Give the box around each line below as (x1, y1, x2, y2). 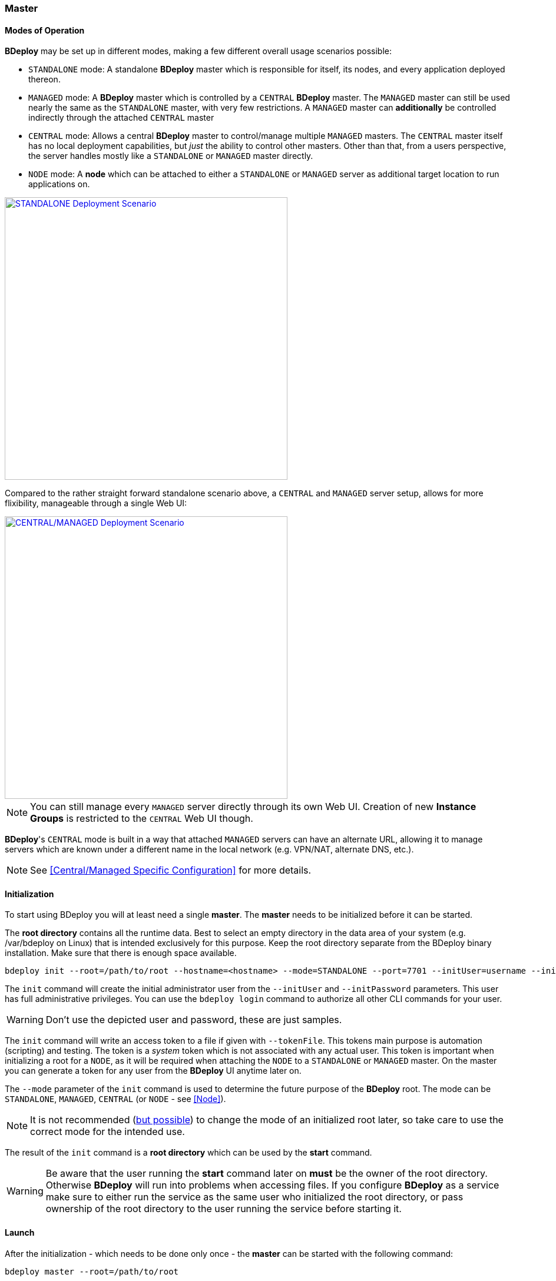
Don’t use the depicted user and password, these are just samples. (45, 1014, 342, 1026)
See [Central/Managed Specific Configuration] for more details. (30, 864, 312, 877)
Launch (5, 1227, 35, 1238)
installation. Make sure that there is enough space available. (5, 948, 237, 958)
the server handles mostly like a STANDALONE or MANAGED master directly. (28, 151, 313, 161)
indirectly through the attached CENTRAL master (28, 112, 214, 123)
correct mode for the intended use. (30, 1126, 185, 1138)
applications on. (28, 179, 90, 190)
